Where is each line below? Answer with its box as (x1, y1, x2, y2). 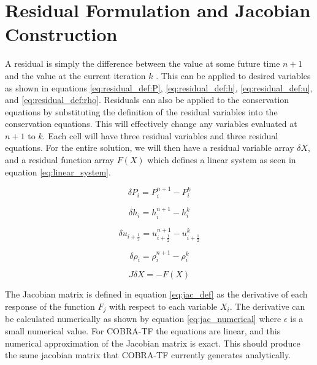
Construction (5, 21, 118, 47)
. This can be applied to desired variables (156, 69, 311, 82)
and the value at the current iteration (5, 69, 146, 82)
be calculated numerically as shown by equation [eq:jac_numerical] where (5, 312, 281, 325)
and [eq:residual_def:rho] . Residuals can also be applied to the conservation (5, 93, 289, 106)
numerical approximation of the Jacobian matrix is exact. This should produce (5, 336, 300, 349)
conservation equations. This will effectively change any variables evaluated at (5, 117, 297, 130)
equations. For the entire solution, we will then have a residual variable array (5, 141, 294, 154)
